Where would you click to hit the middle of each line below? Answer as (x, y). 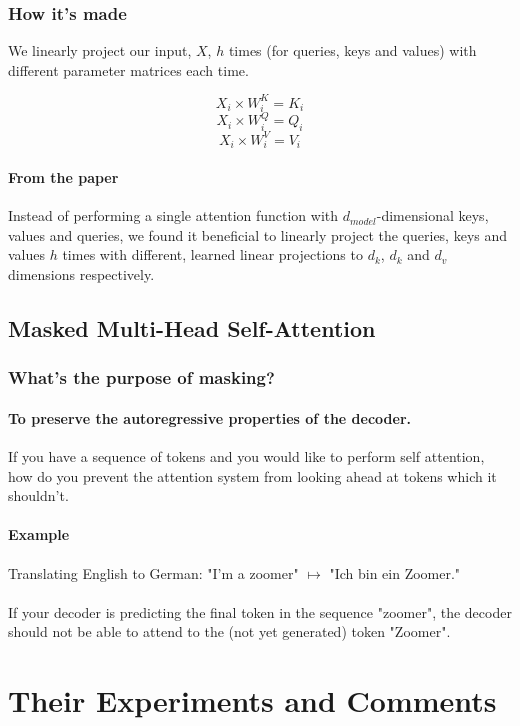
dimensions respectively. (81, 274)
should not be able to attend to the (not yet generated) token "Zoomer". (229, 631)
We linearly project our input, (100, 50)
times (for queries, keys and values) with (352, 50)
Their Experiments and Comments (252, 700)
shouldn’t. (38, 495)
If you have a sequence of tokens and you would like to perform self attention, (246, 456)
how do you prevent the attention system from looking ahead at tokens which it (252, 475)
